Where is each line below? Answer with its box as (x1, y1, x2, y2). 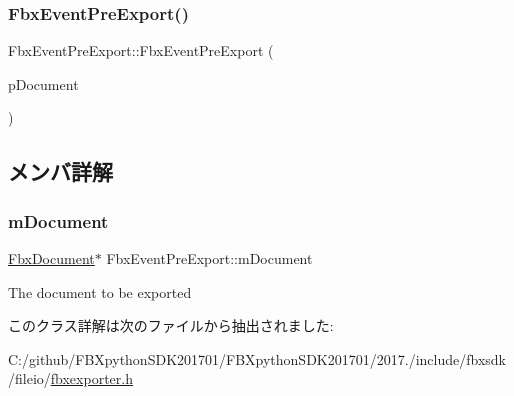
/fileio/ (8, 368, 51, 389)
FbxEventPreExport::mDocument (106, 248, 313, 268)
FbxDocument (8, 248, 95, 268)
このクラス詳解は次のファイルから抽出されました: (8, 315, 334, 336)
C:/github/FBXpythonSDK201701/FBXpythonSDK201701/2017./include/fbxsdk (8, 348, 506, 369)
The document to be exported (8, 281, 192, 302)
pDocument (8, 73, 79, 94)
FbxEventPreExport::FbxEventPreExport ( (8, 40, 274, 61)
